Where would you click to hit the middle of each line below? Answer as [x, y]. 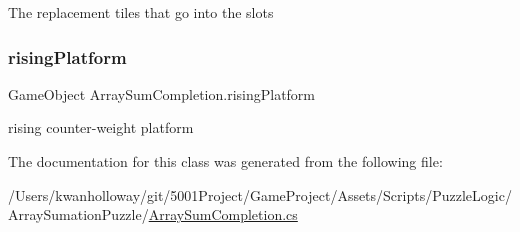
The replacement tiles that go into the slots [141, 12]
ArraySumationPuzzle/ [78, 214]
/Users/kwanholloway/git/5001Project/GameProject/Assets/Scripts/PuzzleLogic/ [260, 194]
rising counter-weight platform [101, 127]
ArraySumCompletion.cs [223, 214]
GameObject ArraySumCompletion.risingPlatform [162, 93]
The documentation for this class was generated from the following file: [225, 161]
